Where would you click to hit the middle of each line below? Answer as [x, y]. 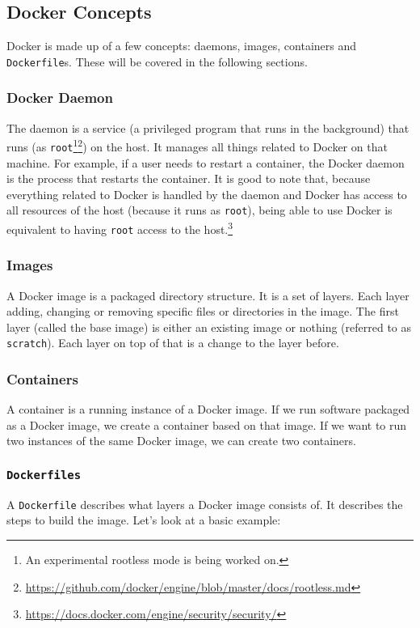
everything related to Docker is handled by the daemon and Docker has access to [207, 194]
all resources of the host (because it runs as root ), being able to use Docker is [199, 210]
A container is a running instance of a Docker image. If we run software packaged [208, 409]
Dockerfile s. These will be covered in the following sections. [157, 61]
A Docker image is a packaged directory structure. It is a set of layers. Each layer [208, 295]
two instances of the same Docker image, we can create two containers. [181, 441]
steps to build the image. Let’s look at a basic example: [144, 520]
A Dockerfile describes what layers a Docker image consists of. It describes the [205, 504]
